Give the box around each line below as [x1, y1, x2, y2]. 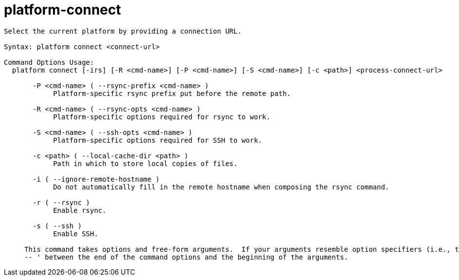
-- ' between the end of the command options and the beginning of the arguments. [24, 253, 349, 261]
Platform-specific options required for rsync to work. [53, 112, 270, 121]
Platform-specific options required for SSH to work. [53, 136, 263, 144]
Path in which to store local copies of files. [53, 159, 238, 168]
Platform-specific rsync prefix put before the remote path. [53, 89, 291, 97]
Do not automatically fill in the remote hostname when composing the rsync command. [53, 183, 389, 191]
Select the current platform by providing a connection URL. [4, 27, 242, 35]
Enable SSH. [53, 229, 98, 238]
